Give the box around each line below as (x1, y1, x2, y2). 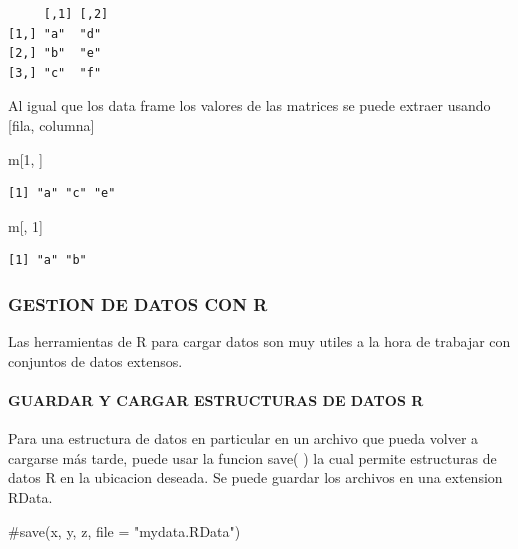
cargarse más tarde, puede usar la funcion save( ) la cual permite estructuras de (8, 447, 497, 468)
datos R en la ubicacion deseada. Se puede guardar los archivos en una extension (8, 467, 503, 488)
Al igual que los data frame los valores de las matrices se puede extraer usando (8, 95, 491, 116)
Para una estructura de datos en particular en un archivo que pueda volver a (8, 428, 479, 449)
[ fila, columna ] (8, 114, 95, 135)
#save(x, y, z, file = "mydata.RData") (8, 520, 241, 541)
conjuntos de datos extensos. (8, 350, 183, 371)
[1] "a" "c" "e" (8, 186, 116, 201)
